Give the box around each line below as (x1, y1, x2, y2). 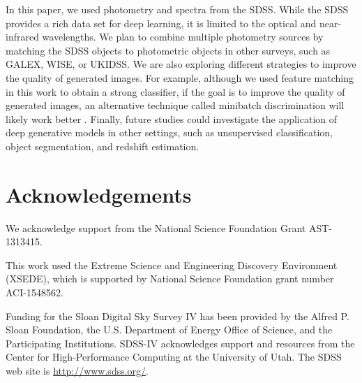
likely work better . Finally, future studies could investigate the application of (6, 111, 338, 126)
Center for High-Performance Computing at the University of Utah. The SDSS (6, 349, 342, 364)
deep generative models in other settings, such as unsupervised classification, (6, 125, 333, 140)
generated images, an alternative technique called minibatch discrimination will (6, 98, 345, 113)
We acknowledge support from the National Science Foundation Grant (6, 220, 306, 235)
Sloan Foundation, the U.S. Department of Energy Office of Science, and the (6, 322, 333, 337)
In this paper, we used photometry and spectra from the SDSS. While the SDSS (6, 2, 349, 16)
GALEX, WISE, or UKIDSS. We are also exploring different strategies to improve (6, 57, 356, 71)
